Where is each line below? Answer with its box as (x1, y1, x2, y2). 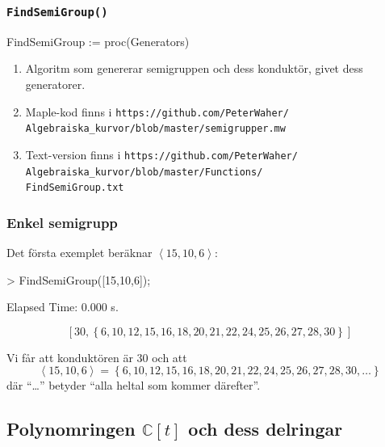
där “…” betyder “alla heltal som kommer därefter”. (6, 377, 261, 394)
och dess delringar (188, 416, 343, 441)
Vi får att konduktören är (6, 348, 133, 365)
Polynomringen (6, 416, 136, 441)
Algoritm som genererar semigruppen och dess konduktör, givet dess (25, 60, 363, 77)
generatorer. (25, 75, 86, 92)
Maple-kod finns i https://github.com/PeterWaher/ (25, 103, 289, 120)
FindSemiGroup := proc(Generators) (6, 32, 190, 49)
